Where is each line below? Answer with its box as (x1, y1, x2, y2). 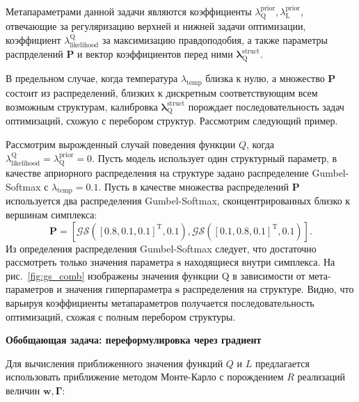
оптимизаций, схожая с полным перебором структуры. (6, 309, 236, 323)
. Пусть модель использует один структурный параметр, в (92, 150, 337, 165)
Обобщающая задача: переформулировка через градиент (6, 332, 262, 347)
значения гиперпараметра (65, 282, 173, 296)
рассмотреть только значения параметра (6, 255, 174, 269)
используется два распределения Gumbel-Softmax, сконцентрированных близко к (6, 193, 351, 208)
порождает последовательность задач (188, 99, 344, 113)
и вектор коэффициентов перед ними (77, 47, 233, 61)
